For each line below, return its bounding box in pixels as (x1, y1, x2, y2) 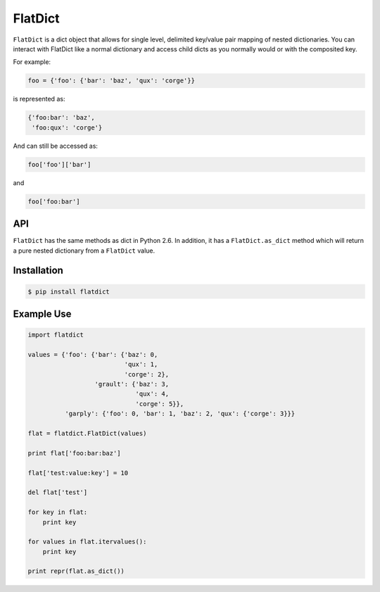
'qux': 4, (135, 390, 169, 398)
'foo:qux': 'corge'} (32, 123, 103, 132)
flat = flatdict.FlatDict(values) (27, 429, 147, 437)
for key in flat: (27, 508, 88, 517)
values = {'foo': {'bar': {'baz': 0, (27, 351, 158, 358)
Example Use (13, 308, 72, 320)
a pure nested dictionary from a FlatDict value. (13, 246, 155, 255)
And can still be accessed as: (13, 141, 99, 150)
